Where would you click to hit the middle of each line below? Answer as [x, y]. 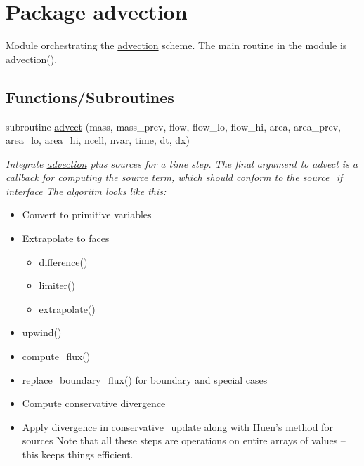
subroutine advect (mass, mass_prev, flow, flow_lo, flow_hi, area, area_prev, [173, 126]
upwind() [42, 332]
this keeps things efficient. [78, 454]
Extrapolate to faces [66, 238]
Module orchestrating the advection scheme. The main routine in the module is [176, 45]
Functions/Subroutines [90, 96]
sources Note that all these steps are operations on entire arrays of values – [184, 440]
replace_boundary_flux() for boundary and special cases [145, 379]
